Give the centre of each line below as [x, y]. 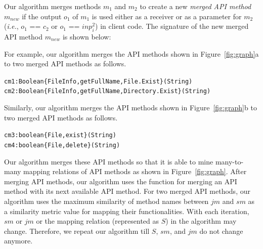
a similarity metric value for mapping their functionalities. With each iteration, [127, 211]
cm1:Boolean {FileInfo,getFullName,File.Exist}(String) [98, 81]
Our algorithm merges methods [53, 6]
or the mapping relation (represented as [98, 221]
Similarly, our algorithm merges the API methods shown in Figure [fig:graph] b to [130, 108]
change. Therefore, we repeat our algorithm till [77, 231]
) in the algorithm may [201, 221]
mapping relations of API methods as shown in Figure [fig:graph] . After [135, 171]
